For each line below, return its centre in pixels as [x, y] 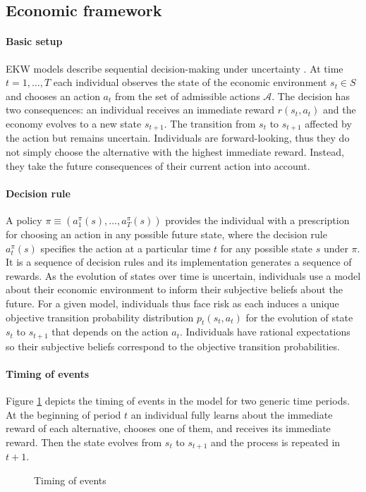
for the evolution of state [299, 317]
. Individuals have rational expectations [265, 332]
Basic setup [34, 41]
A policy [24, 220]
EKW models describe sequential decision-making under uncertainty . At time [175, 68]
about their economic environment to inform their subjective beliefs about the [174, 289]
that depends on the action [110, 332]
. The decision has [311, 96]
